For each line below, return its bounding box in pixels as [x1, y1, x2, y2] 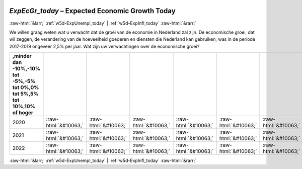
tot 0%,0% [12, 84, 39, 91]
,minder [12, 53, 32, 60]
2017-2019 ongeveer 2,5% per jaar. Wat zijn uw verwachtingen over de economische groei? [9, 43, 200, 49]
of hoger [12, 109, 34, 116]
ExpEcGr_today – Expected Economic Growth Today [9, 7, 176, 15]
